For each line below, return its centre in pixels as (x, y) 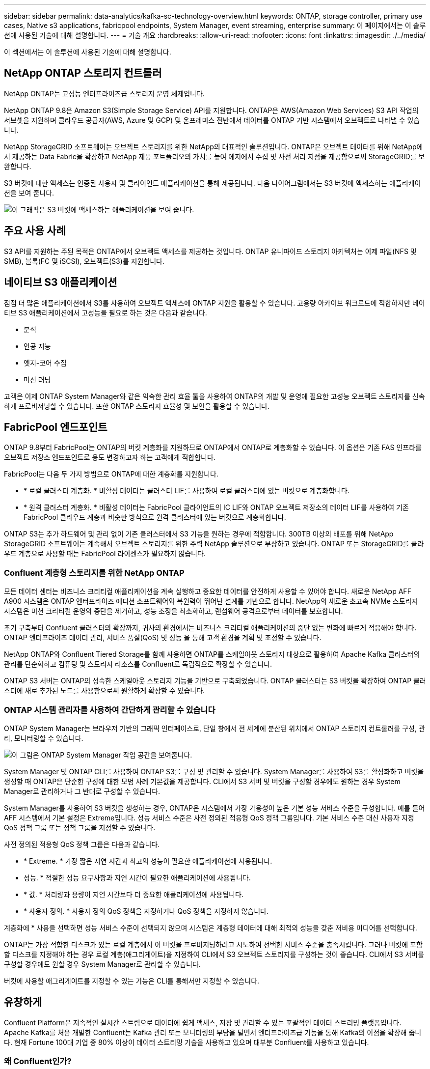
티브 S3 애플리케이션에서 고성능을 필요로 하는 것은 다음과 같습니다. (106, 312)
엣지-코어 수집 (45, 363)
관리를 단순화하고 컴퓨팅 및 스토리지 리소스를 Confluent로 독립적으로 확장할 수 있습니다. (138, 664)
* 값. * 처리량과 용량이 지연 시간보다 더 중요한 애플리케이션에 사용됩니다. (134, 894)
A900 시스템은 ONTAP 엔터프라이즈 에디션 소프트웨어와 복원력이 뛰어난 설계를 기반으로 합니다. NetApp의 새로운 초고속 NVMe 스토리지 (211, 601)
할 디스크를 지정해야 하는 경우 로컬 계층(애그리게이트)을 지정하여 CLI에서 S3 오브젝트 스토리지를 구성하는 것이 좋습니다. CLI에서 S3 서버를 (214, 954)
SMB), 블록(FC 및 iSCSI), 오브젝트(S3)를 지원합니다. (84, 261)
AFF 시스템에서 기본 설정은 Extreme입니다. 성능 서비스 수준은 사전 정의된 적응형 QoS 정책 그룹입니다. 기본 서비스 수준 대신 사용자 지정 (209, 817)
